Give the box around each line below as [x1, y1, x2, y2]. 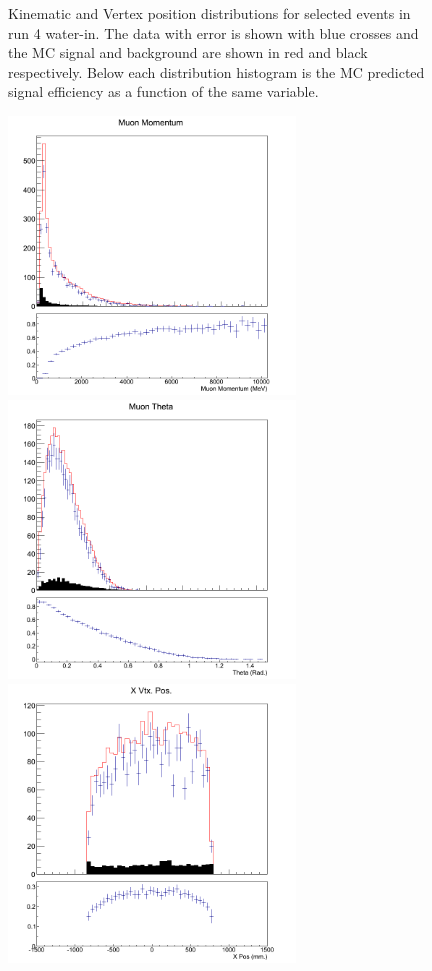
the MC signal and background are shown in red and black [8, 42, 368, 63]
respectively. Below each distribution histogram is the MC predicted [8, 61, 425, 82]
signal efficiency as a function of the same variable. [8, 81, 319, 102]
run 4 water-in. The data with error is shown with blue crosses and [8, 22, 419, 43]
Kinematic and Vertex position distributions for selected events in [8, 3, 411, 23]
